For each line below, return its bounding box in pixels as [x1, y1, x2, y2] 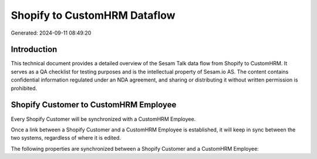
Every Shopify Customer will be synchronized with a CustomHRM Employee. [11, 115, 196, 123]
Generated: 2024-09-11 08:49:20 [11, 29, 92, 36]
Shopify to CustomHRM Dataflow [11, 9, 176, 22]
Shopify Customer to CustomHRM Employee [11, 100, 177, 110]
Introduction [11, 45, 58, 55]
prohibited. [11, 84, 38, 92]
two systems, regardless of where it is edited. [11, 134, 122, 141]
